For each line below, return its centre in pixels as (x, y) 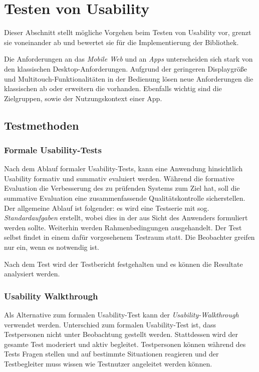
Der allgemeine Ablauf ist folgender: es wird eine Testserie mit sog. (107, 208)
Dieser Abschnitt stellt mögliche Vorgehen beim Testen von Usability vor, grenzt (128, 32)
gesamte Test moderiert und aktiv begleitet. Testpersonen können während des (125, 344)
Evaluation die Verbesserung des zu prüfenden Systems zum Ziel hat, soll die (122, 188)
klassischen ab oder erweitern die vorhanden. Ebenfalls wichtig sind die (113, 88)
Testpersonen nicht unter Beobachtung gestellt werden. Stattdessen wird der (121, 334)
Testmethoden (42, 125)
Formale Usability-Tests (53, 149)
